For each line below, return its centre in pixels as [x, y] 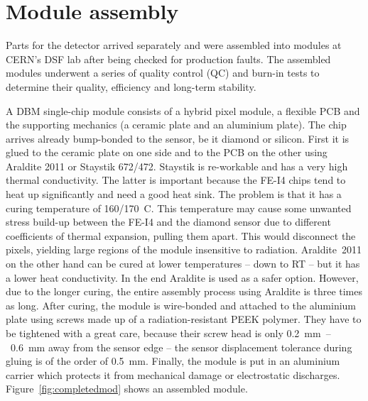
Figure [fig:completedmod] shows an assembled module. [127, 389]
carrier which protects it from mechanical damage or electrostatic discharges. [173, 374]
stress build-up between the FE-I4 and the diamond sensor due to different [168, 222]
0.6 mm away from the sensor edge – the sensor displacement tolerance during [181, 347]
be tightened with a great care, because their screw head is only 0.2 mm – [168, 333]
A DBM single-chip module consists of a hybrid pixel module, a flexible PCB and [183, 110]
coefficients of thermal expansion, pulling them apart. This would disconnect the [181, 235]
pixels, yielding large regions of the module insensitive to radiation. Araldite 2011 [184, 249]
